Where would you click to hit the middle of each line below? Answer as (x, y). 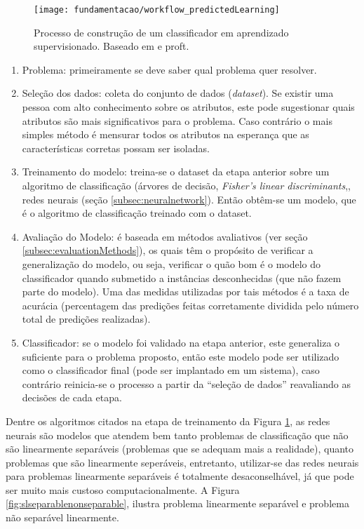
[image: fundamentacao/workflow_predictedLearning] (157, 10)
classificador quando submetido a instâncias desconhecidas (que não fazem (182, 277)
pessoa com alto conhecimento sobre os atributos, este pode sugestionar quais (188, 107)
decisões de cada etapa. (72, 397)
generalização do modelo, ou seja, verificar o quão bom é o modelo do (171, 263)
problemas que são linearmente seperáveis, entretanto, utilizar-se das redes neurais (182, 462)
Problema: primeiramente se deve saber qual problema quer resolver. (169, 69)
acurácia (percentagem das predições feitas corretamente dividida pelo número (190, 305)
